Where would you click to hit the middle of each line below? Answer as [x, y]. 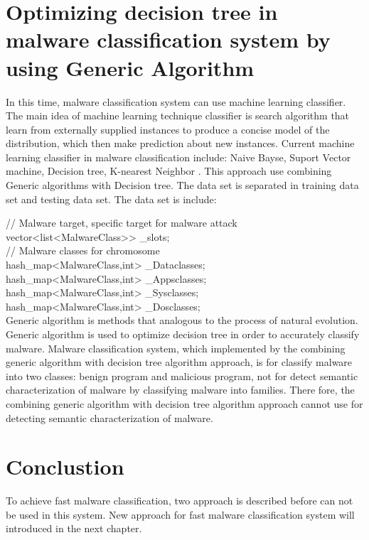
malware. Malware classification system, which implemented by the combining [176, 348]
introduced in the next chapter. [74, 528]
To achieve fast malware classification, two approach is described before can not [180, 501]
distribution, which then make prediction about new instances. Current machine [180, 143]
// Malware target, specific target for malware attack [122, 223]
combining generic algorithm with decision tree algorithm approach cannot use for [184, 403]
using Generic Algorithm [130, 67]
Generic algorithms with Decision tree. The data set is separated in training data [182, 185]
